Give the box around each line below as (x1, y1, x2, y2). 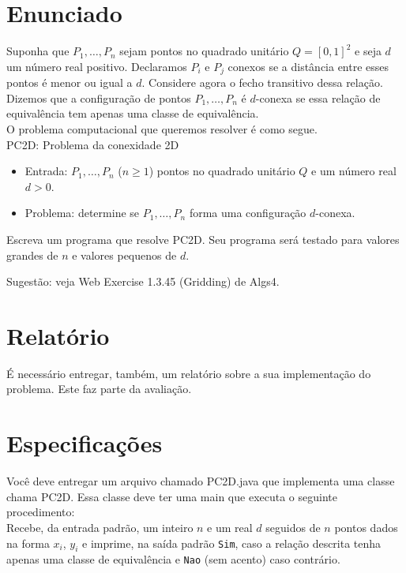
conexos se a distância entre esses (227, 58, 389, 74)
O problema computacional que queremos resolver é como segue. (6, 120, 318, 137)
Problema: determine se (24, 204, 140, 221)
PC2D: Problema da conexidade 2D (6, 136, 179, 152)
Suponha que (6, 43, 70, 59)
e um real (207, 519, 253, 535)
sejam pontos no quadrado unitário (119, 43, 289, 59)
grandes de (6, 246, 58, 263)
